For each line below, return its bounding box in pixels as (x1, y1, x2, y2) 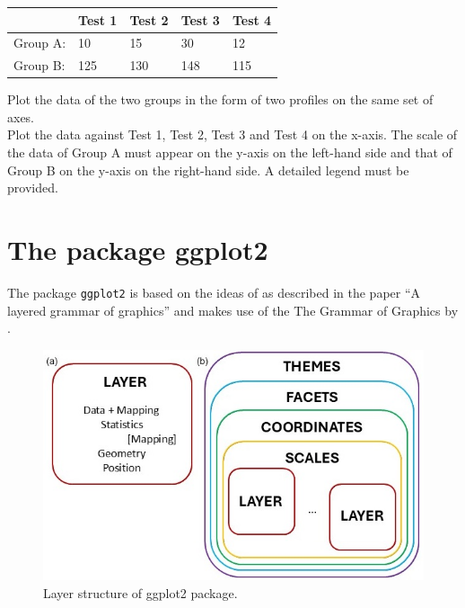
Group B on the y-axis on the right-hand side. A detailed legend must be (7, 160, 409, 179)
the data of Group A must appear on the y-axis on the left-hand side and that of (7, 143, 452, 162)
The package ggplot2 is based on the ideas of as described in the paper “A (7, 282, 421, 301)
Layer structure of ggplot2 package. (43, 583, 238, 602)
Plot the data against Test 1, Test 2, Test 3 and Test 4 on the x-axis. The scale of (7, 125, 458, 144)
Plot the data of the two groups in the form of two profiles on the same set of (7, 90, 434, 109)
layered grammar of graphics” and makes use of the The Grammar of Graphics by (7, 300, 459, 319)
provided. (7, 178, 58, 197)
